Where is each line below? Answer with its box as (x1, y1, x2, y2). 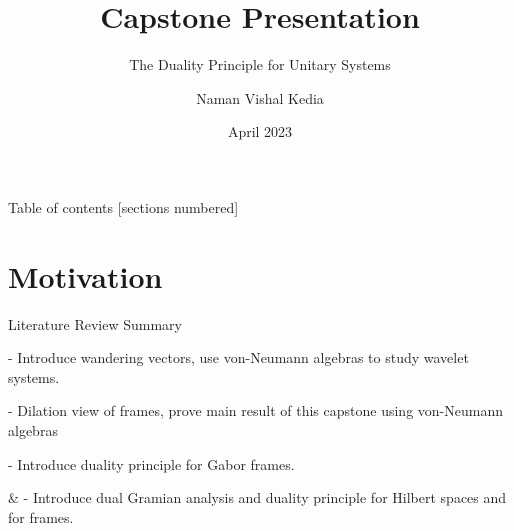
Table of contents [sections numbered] (8, 196, 239, 217)
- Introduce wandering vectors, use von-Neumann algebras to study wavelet (8, 347, 469, 368)
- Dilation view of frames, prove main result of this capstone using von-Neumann (8, 400, 503, 421)
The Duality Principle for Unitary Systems (129, 54, 391, 75)
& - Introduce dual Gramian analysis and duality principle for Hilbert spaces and (8, 487, 507, 508)
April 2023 (227, 121, 293, 142)
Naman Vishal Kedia (196, 87, 324, 108)
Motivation (8, 255, 163, 296)
